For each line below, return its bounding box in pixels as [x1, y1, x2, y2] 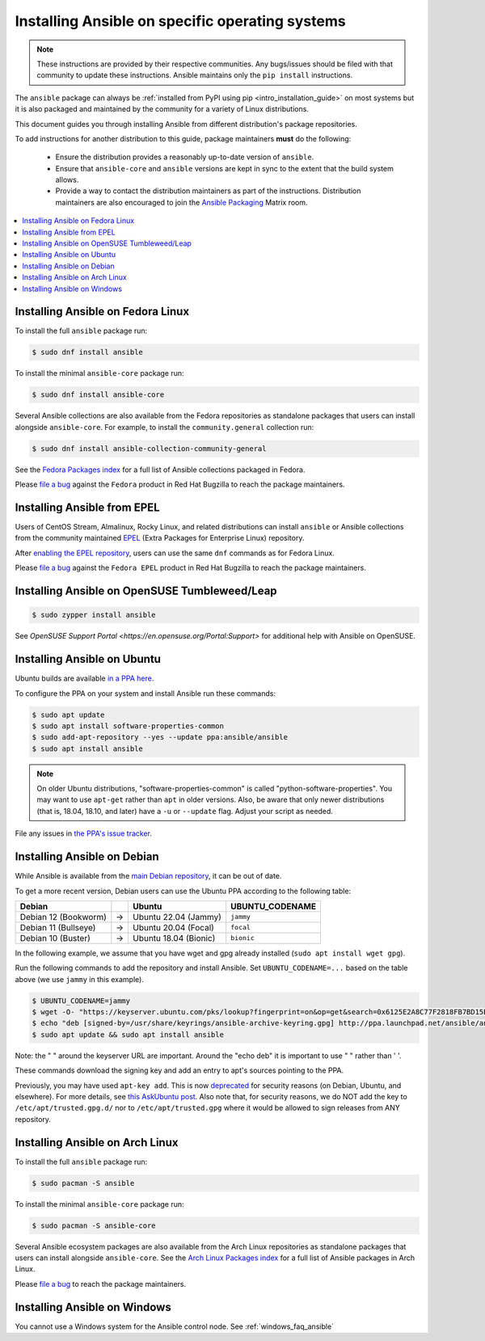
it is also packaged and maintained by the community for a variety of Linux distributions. [15, 104, 309, 114]
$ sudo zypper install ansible [32, 610, 157, 620]
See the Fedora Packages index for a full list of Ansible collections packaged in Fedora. [15, 465, 306, 474]
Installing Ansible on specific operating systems [15, 12, 347, 30]
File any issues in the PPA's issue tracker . [15, 829, 153, 838]
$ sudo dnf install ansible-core [32, 390, 165, 399]
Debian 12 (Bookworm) [19, 911, 107, 922]
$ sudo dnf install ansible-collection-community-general [32, 444, 267, 453]
